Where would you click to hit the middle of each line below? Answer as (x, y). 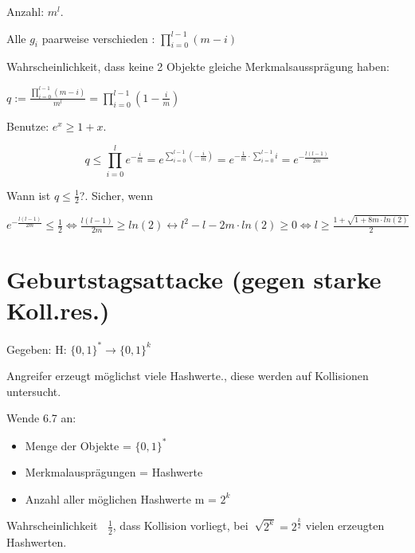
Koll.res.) (58, 310)
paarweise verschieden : (98, 38)
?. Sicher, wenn (116, 195)
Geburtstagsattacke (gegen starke (194, 279)
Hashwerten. (37, 541)
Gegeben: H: (37, 349)
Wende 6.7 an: (41, 418)
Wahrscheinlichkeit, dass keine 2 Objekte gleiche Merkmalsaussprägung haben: (198, 67)
